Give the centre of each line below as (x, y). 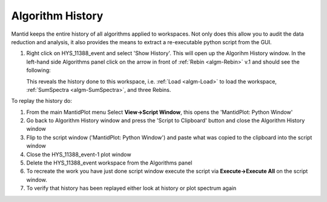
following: (38, 70)
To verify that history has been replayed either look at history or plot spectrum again (131, 188)
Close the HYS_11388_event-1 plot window (79, 154)
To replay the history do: (42, 101)
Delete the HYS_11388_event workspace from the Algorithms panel (109, 163)
